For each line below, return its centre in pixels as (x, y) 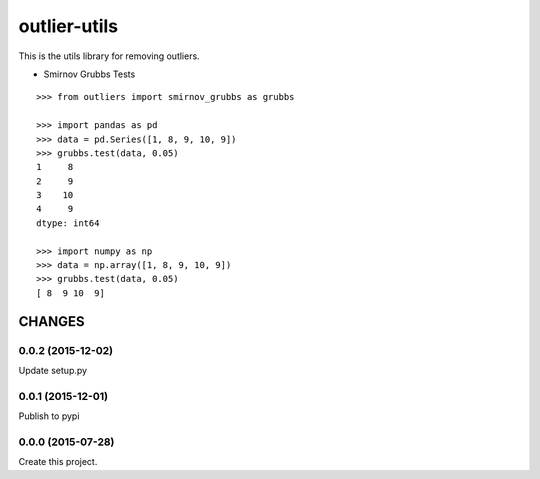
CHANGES (51, 321)
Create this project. (58, 462)
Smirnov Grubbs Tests (89, 74)
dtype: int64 (68, 223)
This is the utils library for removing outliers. (109, 56)
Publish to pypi (49, 416)
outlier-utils (68, 26)
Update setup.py (53, 370)
